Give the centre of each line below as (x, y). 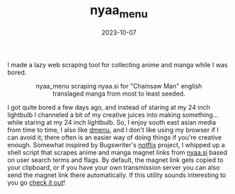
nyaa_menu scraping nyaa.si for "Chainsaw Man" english (119, 86)
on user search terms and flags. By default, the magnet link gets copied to (115, 160)
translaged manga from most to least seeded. (119, 93)
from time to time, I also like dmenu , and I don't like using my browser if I (113, 130)
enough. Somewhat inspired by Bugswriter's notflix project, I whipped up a (116, 144)
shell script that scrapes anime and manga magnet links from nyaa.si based (117, 152)
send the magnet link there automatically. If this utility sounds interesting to (117, 175)
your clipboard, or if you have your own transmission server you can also (114, 167)
